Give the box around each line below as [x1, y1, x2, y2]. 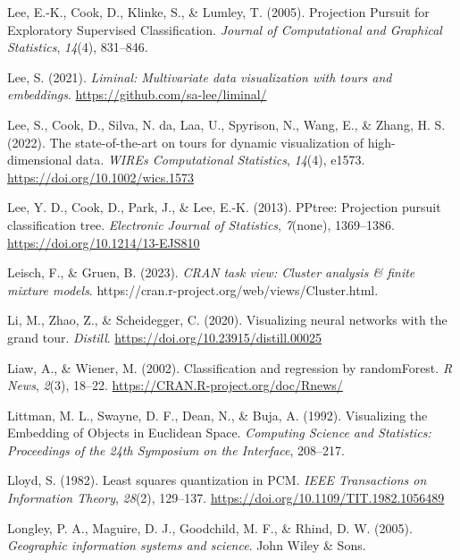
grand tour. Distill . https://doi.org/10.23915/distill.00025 [7, 327, 322, 346]
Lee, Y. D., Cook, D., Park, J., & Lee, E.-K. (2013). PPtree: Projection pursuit [7, 198, 441, 216]
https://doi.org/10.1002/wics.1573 [7, 167, 195, 186]
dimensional [7, 150, 72, 169]
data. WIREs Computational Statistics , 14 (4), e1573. [76, 150, 365, 169]
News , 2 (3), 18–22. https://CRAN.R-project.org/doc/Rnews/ [7, 376, 343, 395]
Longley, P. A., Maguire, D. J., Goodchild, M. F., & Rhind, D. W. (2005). [7, 518, 413, 537]
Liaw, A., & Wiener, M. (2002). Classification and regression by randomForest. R [7, 358, 453, 377]
